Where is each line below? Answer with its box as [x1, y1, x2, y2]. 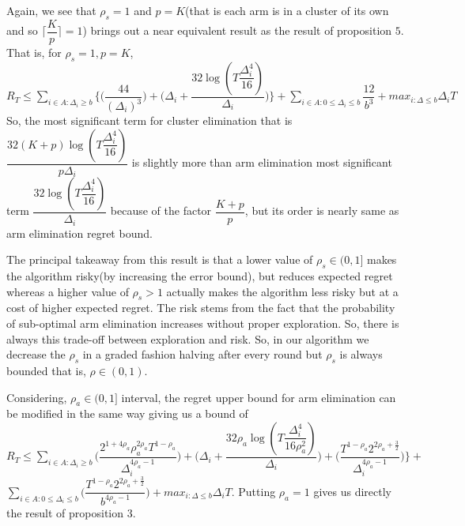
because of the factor [110, 202, 212, 219]
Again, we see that [6, 2, 96, 18]
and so [6, 22, 38, 39]
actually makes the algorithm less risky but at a [166, 283, 399, 299]
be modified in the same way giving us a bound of [6, 405, 248, 422]
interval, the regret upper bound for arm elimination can [121, 389, 396, 405]
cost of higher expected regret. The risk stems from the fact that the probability [6, 299, 395, 316]
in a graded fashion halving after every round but [82, 346, 323, 363]
